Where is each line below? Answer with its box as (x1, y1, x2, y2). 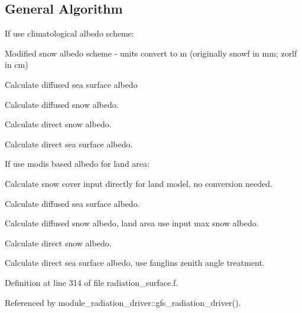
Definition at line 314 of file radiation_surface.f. (5, 276, 178, 288)
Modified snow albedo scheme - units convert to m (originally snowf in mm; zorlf (5, 47, 297, 59)
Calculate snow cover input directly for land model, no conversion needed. (5, 177, 272, 189)
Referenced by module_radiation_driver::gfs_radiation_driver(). (5, 296, 241, 308)
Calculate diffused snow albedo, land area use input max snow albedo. (5, 217, 259, 229)
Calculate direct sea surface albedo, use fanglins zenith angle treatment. (5, 256, 265, 269)
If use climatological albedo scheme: (5, 27, 134, 39)
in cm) (5, 58, 28, 71)
